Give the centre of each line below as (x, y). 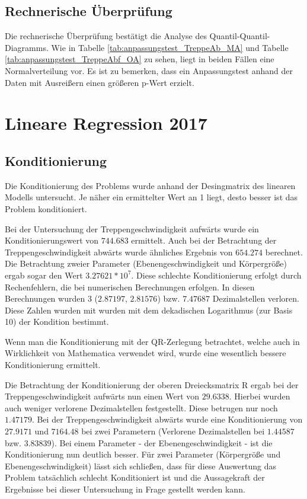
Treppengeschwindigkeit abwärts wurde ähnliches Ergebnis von (119, 252)
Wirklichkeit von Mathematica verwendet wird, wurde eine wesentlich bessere (145, 353)
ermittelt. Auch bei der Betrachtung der (204, 240)
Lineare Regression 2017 (106, 123)
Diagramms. (27, 47)
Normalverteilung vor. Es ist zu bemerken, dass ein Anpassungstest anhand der (149, 70)
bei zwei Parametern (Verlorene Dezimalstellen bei (173, 431)
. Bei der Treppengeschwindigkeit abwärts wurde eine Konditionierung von (167, 419)
